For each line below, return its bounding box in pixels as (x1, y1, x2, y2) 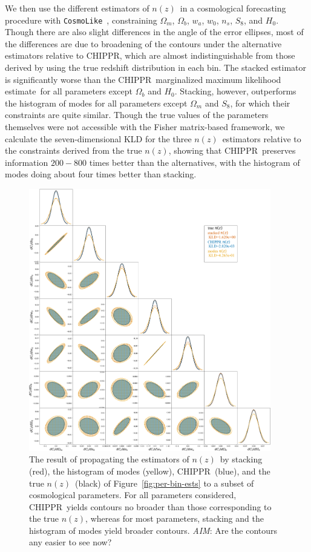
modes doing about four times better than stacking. (5, 168, 197, 180)
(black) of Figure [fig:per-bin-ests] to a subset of (74, 476, 254, 489)
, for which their (230, 96, 290, 109)
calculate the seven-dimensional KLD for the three (5, 132, 192, 145)
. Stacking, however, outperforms (174, 85, 296, 97)
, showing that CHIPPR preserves (168, 144, 296, 157)
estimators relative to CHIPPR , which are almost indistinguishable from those (5, 49, 295, 62)
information (5, 156, 48, 168)
